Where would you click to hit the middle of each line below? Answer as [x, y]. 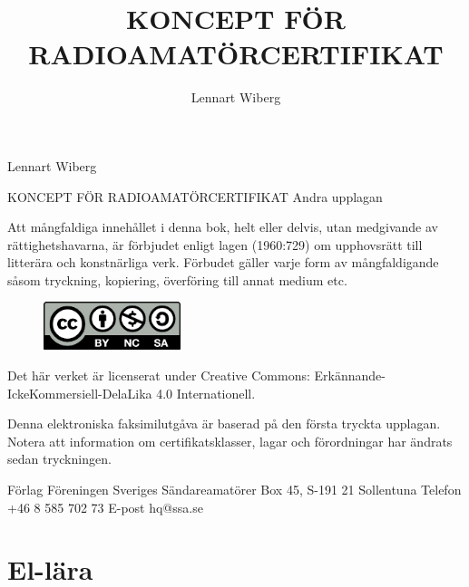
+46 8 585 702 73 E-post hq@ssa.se [105, 507]
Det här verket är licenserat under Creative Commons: [159, 375]
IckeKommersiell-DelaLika [80, 393]
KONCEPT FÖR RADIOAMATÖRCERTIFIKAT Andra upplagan [195, 196]
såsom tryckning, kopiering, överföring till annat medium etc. [177, 279]
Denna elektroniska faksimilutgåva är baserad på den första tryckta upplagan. [224, 423]
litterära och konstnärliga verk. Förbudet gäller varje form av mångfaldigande [223, 262]
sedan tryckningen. [59, 459]
